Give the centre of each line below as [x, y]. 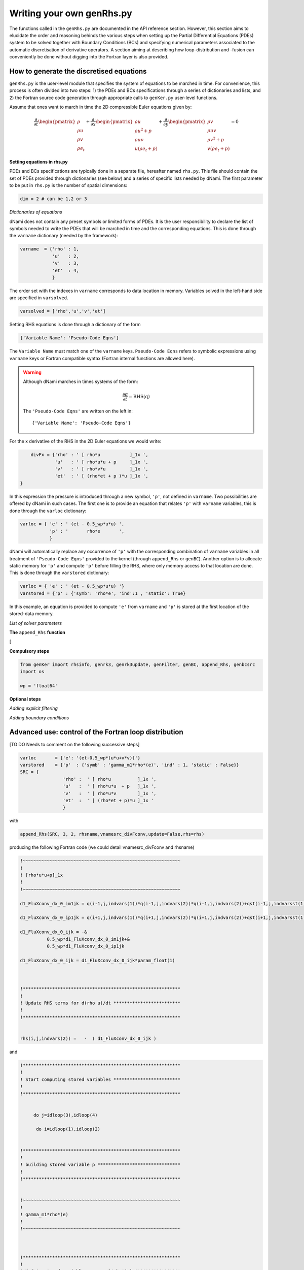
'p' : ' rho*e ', [87, 531]
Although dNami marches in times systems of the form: [81, 382]
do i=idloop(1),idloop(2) [68, 1129]
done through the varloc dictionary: [48, 511]
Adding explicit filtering [34, 708]
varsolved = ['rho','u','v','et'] [63, 311]
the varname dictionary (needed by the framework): [64, 236]
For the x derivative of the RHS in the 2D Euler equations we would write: [85, 441]
